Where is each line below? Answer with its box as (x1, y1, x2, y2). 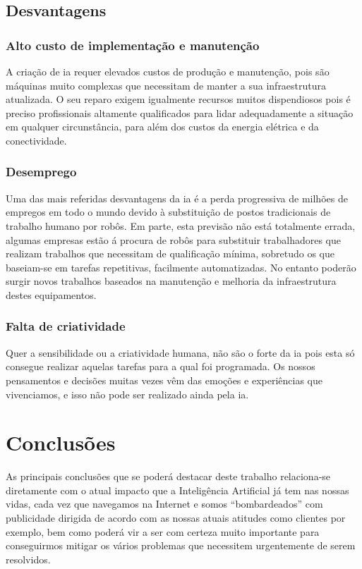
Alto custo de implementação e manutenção (6, 36, 260, 54)
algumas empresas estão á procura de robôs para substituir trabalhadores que (6, 232, 341, 247)
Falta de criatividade (6, 317, 126, 335)
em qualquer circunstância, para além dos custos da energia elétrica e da (6, 119, 319, 134)
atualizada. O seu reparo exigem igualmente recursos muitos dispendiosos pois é (6, 92, 351, 106)
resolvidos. (6, 551, 51, 566)
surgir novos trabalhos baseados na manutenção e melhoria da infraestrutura (6, 274, 337, 288)
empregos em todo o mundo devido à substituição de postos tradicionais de (6, 204, 331, 219)
